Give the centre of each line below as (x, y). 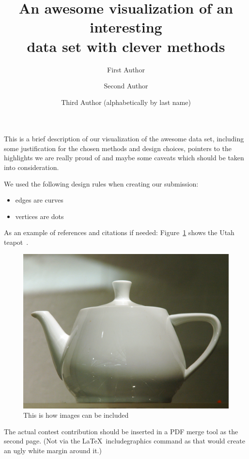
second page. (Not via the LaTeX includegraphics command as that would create (124, 441)
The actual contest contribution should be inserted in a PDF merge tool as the (121, 431)
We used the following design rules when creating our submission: (101, 183)
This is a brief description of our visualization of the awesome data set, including (124, 139)
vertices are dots (39, 216)
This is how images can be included (76, 415)
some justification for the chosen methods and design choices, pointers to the (118, 148)
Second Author (126, 86)
